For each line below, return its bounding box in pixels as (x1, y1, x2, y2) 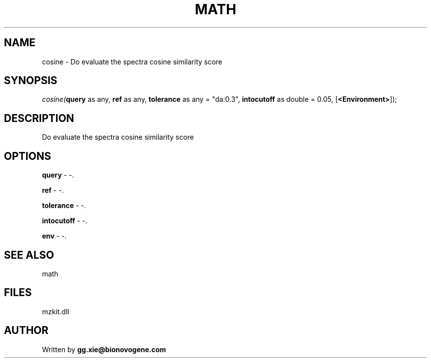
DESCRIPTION (4, 112, 74, 124)
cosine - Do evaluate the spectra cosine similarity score (42, 57, 222, 66)
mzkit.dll (42, 307, 69, 316)
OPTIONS (4, 150, 51, 162)
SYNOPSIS (4, 74, 58, 87)
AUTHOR (4, 324, 49, 337)
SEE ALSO (4, 248, 54, 261)
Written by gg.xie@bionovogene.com (42, 345, 166, 354)
